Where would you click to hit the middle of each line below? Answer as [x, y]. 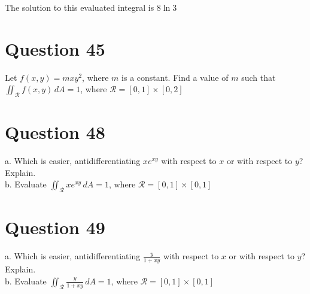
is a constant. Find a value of [175, 77]
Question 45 [55, 48]
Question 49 [55, 227]
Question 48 [55, 132]
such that [259, 77]
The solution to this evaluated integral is [80, 7]
